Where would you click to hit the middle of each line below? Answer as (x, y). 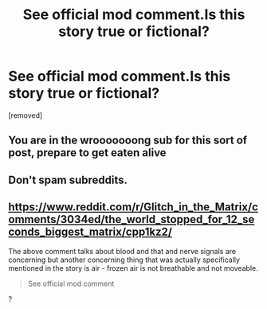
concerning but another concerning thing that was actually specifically (124, 260)
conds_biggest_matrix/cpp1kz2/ (90, 232)
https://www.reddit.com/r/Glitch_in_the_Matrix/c (133, 207)
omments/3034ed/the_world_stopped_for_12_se (132, 219)
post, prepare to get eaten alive (87, 153)
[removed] (26, 115)
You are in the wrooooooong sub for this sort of (128, 141)
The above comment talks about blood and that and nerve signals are (122, 251)
